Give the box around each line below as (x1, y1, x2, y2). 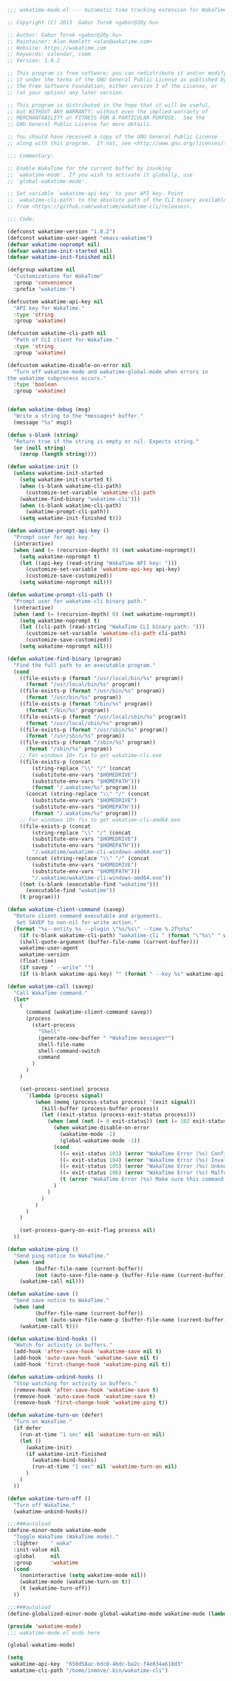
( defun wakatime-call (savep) (7, 983, 95, 990)
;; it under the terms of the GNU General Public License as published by (7, 76, 227, 83)
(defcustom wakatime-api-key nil (7, 298, 104, 305)
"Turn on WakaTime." (13, 1418, 72, 1425)
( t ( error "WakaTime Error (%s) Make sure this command (59, 1176, 224, 1183)
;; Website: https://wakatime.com (7, 44, 107, 51)
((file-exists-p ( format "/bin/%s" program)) (19, 700, 153, 707)
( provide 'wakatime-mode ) (7, 1623, 81, 1630)
